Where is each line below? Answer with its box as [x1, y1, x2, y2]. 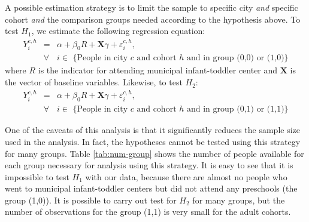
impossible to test [5, 170, 69, 183]
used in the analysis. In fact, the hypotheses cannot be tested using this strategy [5, 135, 301, 147]
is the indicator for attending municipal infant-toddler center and [38, 64, 278, 76]
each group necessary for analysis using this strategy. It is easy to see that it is [5, 159, 293, 171]
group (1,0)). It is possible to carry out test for [5, 193, 177, 206]
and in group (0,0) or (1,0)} [186, 54, 289, 63]
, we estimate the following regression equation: [31, 24, 205, 37]
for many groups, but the [192, 193, 285, 206]
